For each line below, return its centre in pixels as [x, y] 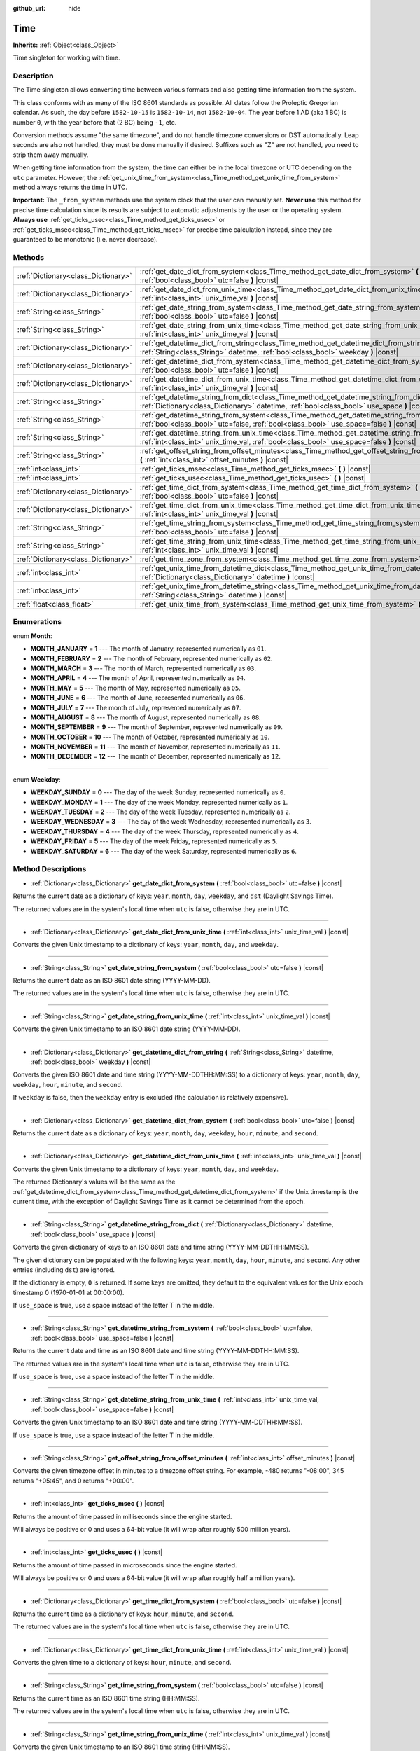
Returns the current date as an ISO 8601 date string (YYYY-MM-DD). [112, 981]
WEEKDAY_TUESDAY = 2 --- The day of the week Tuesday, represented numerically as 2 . [161, 812]
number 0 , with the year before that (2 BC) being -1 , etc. [95, 122]
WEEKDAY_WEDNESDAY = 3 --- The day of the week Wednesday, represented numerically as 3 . [171, 822]
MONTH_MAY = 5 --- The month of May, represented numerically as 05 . [135, 688]
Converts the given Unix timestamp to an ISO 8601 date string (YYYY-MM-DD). [127, 1029]
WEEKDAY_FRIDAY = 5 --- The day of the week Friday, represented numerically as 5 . [154, 841]
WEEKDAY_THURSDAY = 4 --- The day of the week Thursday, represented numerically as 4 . [164, 831]
